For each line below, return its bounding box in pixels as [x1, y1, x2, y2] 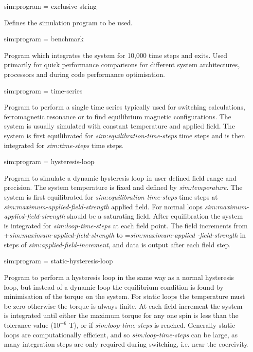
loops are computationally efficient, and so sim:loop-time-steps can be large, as [4, 329, 238, 339]
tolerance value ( [4, 320, 54, 330]
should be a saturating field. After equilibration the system [67, 211, 243, 221]
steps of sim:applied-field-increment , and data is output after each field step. [4, 239, 231, 249]
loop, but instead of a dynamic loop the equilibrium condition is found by [4, 281, 224, 292]
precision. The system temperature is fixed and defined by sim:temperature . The [4, 182, 243, 192]
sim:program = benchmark [4, 34, 84, 44]
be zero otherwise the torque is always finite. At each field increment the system [4, 300, 243, 311]
